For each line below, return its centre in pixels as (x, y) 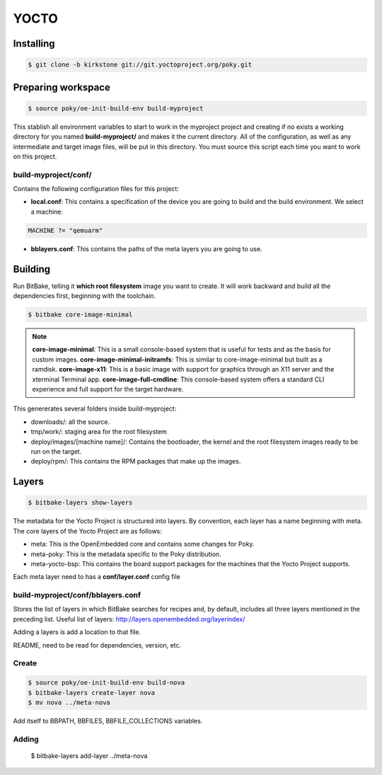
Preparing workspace (62, 87)
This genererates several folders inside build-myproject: (95, 409)
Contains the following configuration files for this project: (96, 189)
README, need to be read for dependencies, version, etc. (97, 645)
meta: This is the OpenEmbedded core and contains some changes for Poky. (143, 544)
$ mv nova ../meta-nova (69, 702)
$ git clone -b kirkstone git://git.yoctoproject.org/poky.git (140, 65)
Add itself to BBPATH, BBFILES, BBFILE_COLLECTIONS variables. (108, 721)
